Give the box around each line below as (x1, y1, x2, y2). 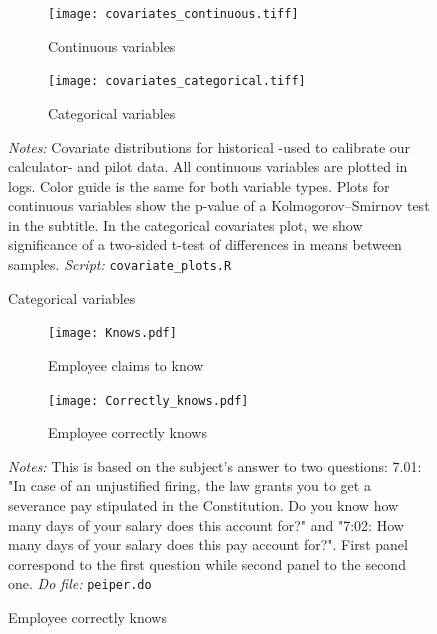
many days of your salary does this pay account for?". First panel (8, 534, 408, 555)
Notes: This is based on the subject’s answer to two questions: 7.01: (8, 455, 422, 476)
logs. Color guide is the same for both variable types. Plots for (8, 175, 390, 196)
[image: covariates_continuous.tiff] (48, 7, 299, 21)
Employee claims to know (48, 354, 204, 375)
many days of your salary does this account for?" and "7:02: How (8, 514, 404, 535)
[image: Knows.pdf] (48, 326, 177, 341)
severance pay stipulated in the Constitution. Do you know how (8, 495, 399, 515)
